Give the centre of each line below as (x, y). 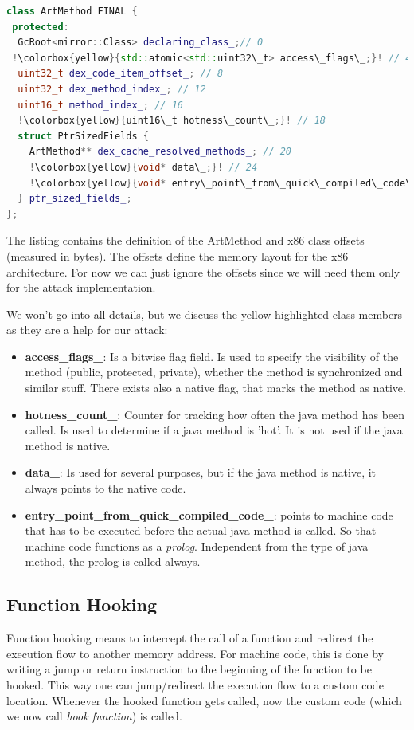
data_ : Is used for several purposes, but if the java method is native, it (201, 472)
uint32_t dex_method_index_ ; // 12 (112, 89)
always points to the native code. (105, 488)
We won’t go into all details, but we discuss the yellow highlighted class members (205, 314)
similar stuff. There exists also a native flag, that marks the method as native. (215, 388)
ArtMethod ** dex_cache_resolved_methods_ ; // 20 (160, 152)
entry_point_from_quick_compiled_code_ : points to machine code (209, 514)
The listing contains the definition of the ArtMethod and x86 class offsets (186, 240)
